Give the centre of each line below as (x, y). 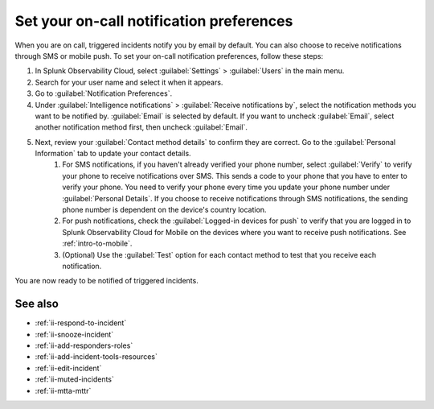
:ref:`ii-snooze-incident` (74, 334)
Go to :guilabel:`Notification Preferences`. (104, 93)
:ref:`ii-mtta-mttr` (63, 390)
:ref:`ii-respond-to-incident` (81, 323)
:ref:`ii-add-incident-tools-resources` (96, 357)
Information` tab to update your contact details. (113, 154)
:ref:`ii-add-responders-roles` (84, 345)
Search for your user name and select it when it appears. (129, 82)
